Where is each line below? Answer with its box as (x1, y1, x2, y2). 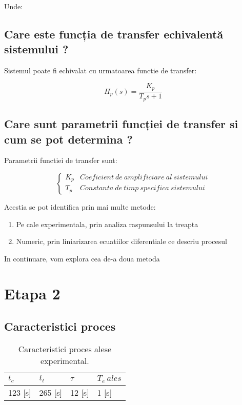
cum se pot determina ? (4, 131, 133, 147)
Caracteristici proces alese (18, 342, 112, 355)
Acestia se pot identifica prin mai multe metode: (4, 201, 156, 212)
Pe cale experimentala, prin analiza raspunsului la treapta (16, 218, 198, 229)
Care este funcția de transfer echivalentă (4, 26, 224, 42)
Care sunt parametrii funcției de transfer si (4, 116, 238, 132)
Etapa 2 (4, 283, 60, 304)
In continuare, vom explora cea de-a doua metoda (4, 253, 160, 264)
